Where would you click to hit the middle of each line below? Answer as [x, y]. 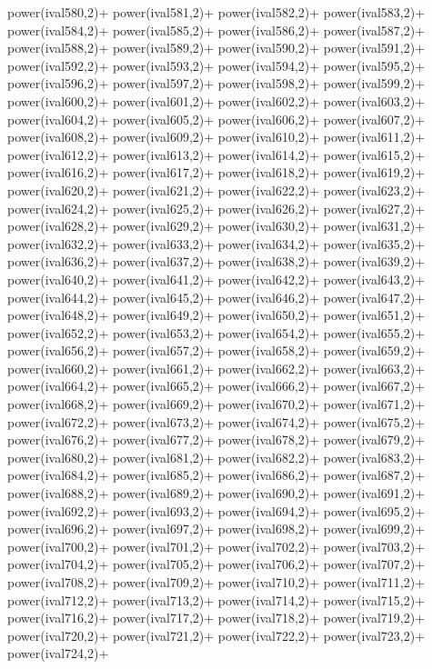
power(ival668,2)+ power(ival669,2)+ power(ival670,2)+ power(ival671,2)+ [216, 404]
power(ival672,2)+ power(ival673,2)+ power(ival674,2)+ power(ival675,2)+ [216, 421]
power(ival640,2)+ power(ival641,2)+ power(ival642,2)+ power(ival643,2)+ [216, 279]
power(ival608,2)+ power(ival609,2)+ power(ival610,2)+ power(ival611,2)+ [216, 137]
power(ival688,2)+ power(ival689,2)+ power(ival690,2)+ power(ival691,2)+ [216, 493]
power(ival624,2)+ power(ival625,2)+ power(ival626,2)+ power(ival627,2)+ [216, 208]
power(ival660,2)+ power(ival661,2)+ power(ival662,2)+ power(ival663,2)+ [216, 368]
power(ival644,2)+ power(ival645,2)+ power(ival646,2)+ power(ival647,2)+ [216, 297]
